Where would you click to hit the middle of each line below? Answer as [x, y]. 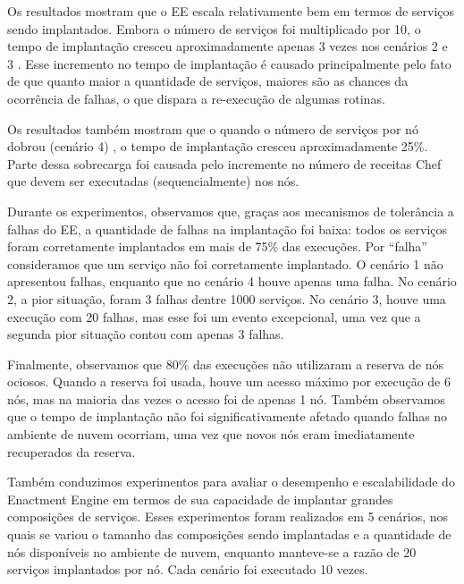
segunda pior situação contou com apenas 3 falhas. [146, 334]
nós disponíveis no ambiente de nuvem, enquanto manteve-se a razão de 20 [212, 551]
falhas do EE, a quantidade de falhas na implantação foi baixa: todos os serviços [228, 229]
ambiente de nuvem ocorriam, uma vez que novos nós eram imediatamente [211, 434]
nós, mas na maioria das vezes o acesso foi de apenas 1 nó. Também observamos [226, 398]
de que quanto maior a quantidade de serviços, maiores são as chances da [208, 81]
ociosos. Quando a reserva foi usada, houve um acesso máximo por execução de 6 [229, 381]
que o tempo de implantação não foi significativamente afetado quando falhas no [228, 416]
